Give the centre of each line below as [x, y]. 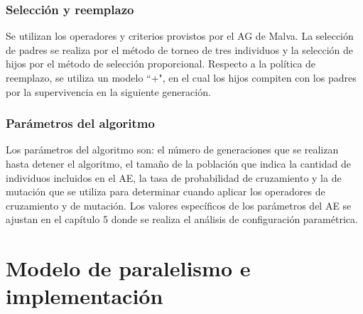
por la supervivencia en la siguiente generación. [108, 91]
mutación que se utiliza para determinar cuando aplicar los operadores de [166, 191]
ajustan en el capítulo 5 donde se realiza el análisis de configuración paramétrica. [182, 219]
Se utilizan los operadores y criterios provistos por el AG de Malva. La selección [180, 36]
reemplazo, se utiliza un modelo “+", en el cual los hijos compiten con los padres [181, 77]
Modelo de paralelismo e [128, 268]
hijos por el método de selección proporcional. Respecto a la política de [161, 64]
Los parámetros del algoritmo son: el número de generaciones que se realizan [172, 150]
